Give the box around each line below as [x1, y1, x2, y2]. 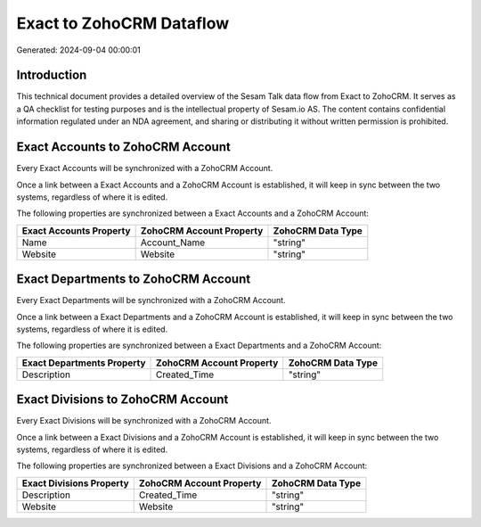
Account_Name [140, 236, 206, 249]
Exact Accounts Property [21, 224, 131, 236]
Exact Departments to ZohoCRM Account [16, 272, 251, 287]
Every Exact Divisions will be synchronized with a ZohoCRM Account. [16, 416, 272, 426]
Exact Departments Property [21, 357, 146, 369]
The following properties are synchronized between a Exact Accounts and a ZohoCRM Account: [16, 208, 370, 218]
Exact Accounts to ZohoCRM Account [16, 139, 231, 155]
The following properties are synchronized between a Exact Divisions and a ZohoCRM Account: [16, 460, 368, 472]
